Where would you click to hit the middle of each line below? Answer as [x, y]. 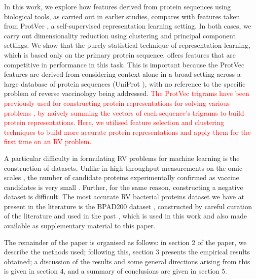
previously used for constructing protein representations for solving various [117, 103]
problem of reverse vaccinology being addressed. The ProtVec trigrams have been [127, 93]
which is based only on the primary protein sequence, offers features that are [120, 54]
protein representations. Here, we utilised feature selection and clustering [114, 122]
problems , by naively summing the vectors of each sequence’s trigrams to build [124, 112]
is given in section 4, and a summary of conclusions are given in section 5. [116, 271]
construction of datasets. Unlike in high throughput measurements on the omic [123, 168]
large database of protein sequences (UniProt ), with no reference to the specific [125, 83]
